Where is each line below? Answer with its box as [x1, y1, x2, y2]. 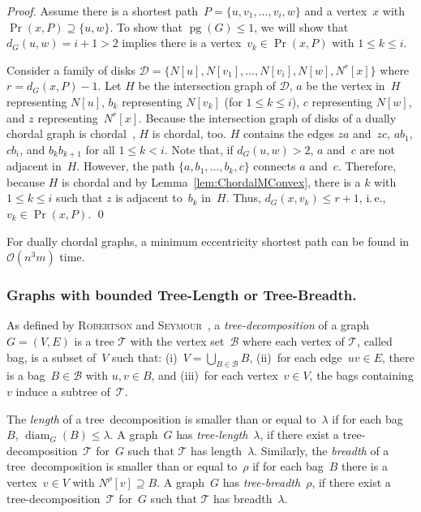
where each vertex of [243, 332, 345, 349]
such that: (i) [112, 348, 178, 365]
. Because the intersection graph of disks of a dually [138, 109, 397, 126]
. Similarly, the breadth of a [254, 441, 389, 458]
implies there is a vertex [122, 34, 242, 51]
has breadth [213, 489, 273, 506]
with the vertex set [130, 332, 225, 349]
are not [359, 140, 395, 157]
